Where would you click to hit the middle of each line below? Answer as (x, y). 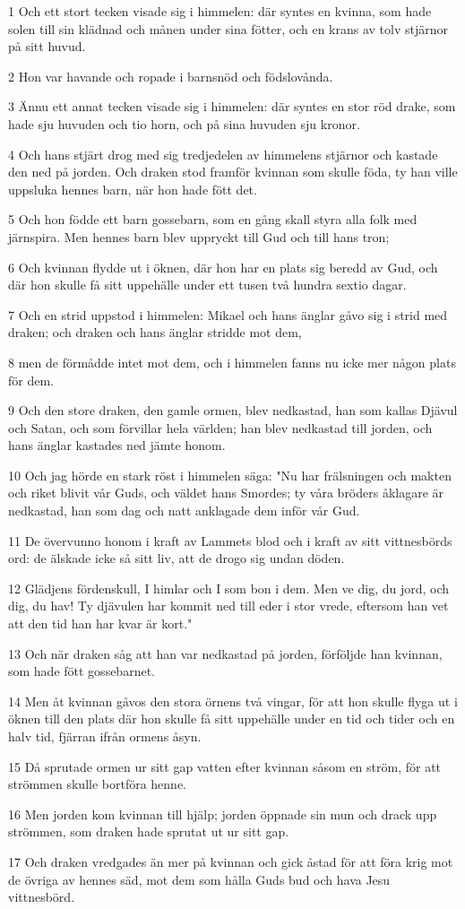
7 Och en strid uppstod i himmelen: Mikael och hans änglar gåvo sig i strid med (228, 314)
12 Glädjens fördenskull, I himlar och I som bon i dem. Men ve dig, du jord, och (229, 588)
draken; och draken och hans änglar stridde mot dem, (155, 332)
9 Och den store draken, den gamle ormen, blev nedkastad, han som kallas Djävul (233, 410)
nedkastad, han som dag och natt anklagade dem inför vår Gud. (184, 511)
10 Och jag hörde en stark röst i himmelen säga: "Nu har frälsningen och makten (230, 475)
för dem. (31, 380)
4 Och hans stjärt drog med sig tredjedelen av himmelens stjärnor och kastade (223, 154)
